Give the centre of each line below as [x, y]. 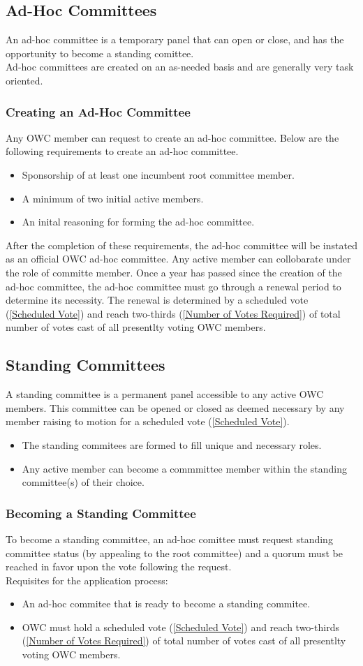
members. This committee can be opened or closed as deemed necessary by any [175, 407]
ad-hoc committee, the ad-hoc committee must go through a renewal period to [173, 286]
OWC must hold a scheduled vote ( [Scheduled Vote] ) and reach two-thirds [180, 627]
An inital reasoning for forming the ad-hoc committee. [138, 222]
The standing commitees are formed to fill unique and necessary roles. [172, 444]
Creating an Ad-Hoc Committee [98, 111]
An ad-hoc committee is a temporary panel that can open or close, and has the [175, 39]
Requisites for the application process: [87, 580]
